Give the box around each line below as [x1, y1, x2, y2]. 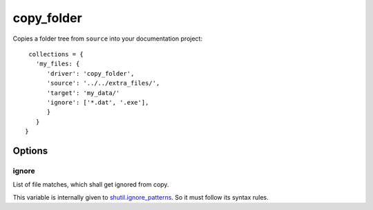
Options [12, 145, 48, 156]
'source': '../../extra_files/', [46, 79, 160, 87]
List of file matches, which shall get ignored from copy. [12, 180, 169, 189]
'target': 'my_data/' [46, 89, 120, 96]
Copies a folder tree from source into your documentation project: [12, 34, 203, 43]
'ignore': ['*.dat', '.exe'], [46, 98, 149, 106]
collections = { [28, 50, 84, 58]
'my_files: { [35, 60, 80, 68]
